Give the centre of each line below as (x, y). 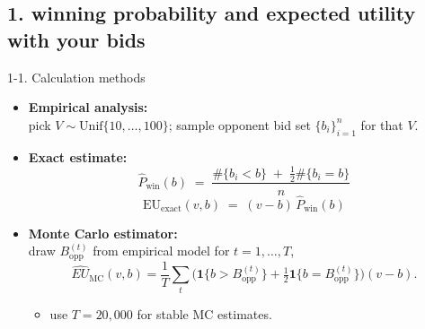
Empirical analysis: (88, 107)
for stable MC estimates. (204, 313)
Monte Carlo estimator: (103, 233)
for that (382, 124)
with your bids (76, 39)
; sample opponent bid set (239, 124)
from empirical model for (161, 251)
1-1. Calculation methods (76, 77)
